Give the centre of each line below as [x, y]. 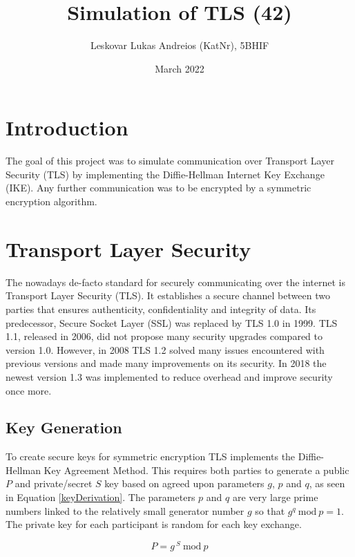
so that [270, 510]
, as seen [327, 483]
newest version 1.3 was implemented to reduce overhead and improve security [169, 376]
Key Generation [64, 427]
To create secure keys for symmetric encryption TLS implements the [151, 456]
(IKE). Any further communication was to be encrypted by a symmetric [159, 188]
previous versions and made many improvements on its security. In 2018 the [166, 363]
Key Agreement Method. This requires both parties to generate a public [196, 470]
